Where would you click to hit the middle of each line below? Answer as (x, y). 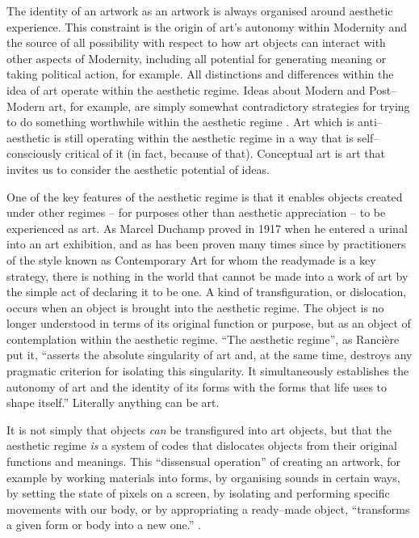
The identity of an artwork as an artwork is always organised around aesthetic (200, 11)
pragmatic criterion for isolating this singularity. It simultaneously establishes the (208, 371)
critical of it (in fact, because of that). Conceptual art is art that (225, 153)
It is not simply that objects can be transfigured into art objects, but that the (199, 429)
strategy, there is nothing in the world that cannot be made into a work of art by (207, 275)
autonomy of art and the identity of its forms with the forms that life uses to (197, 386)
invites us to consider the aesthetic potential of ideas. (138, 169)
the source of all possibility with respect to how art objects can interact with (196, 42)
